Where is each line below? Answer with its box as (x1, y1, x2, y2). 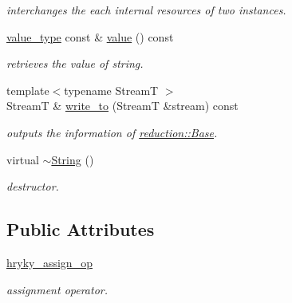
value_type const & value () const (6, 28, 174, 45)
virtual (6, 151, 39, 167)
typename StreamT (64, 81, 159, 98)
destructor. (6, 178, 59, 195)
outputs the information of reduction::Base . (6, 124, 218, 140)
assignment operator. (6, 281, 109, 297)
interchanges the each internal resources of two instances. (6, 2, 286, 18)
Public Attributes (6, 217, 155, 242)
